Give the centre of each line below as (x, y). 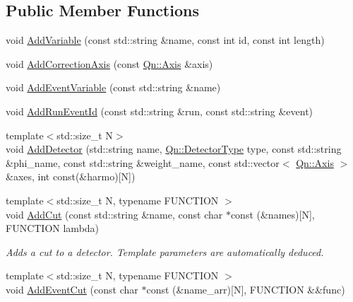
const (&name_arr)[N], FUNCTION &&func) (246, 289)
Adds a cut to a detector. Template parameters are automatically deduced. (165, 251)
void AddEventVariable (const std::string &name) (113, 87)
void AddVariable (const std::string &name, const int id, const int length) (165, 40)
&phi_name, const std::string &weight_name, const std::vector (143, 162)
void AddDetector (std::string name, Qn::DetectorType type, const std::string (174, 149)
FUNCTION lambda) (53, 228)
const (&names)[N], (273, 214)
